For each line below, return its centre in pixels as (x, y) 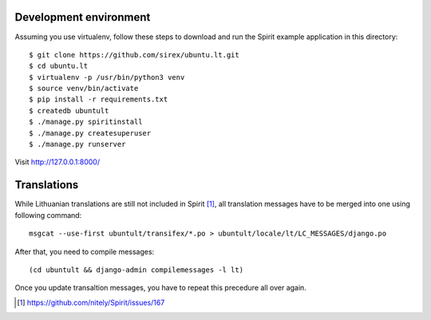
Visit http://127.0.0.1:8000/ (57, 162)
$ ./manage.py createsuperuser (90, 133)
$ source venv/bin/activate (84, 89)
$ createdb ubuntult (69, 111)
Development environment (83, 17)
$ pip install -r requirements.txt (99, 99)
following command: (48, 215)
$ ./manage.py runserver (77, 144)
